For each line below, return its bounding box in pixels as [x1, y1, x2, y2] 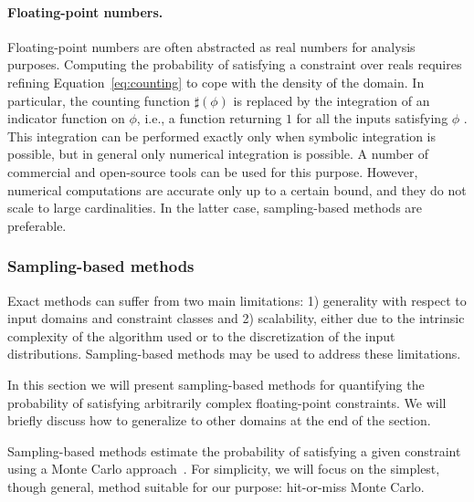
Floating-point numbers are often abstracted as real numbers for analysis [7, 37, 416, 56]
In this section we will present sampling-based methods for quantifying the [7, 374, 425, 393]
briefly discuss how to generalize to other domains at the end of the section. [7, 411, 431, 430]
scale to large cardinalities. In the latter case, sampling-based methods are [7, 198, 423, 217]
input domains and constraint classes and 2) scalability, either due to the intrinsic [7, 309, 465, 328]
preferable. [7, 215, 67, 235]
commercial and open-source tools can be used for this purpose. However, [7, 162, 418, 181]
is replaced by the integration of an [233, 90, 430, 110]
